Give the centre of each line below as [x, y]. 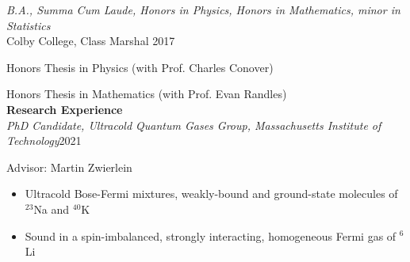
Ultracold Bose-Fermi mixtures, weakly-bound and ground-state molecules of [211, 194]
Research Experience [65, 109]
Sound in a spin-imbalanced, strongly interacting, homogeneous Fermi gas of [211, 235]
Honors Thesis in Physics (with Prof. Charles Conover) [140, 67]
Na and [52, 209]
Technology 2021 [44, 140]
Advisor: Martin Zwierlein [69, 167]
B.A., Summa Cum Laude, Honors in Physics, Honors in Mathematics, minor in [203, 9]
